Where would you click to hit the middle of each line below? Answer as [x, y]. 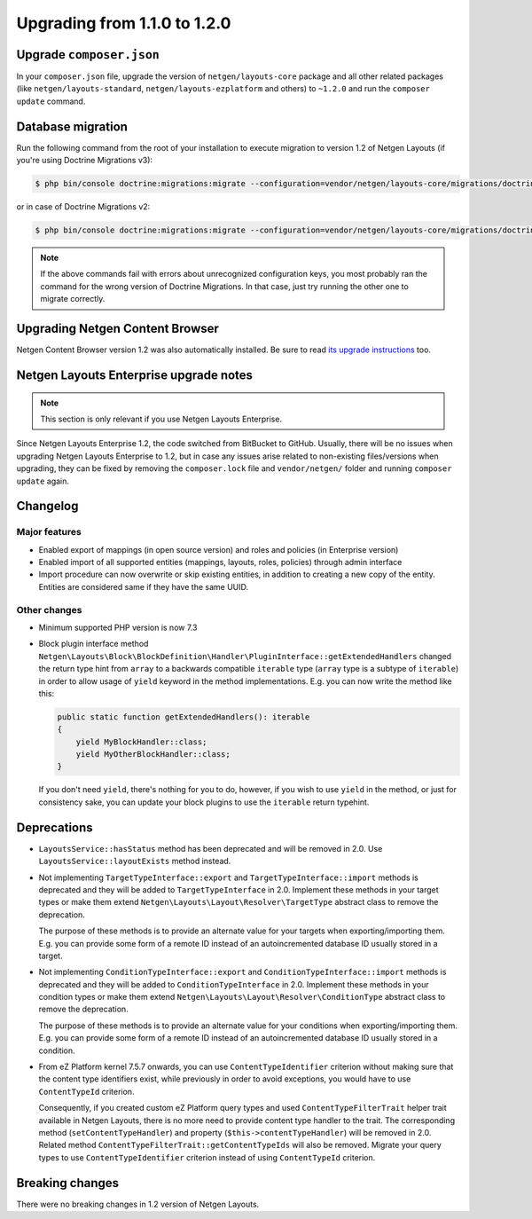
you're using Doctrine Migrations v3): [85, 161]
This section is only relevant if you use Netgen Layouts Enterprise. [161, 419]
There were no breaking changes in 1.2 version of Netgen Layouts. [138, 1204]
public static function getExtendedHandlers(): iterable [184, 717]
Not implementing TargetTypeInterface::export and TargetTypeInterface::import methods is [228, 877]
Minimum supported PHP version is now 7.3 [118, 627]
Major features [49, 532]
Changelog [47, 506]
